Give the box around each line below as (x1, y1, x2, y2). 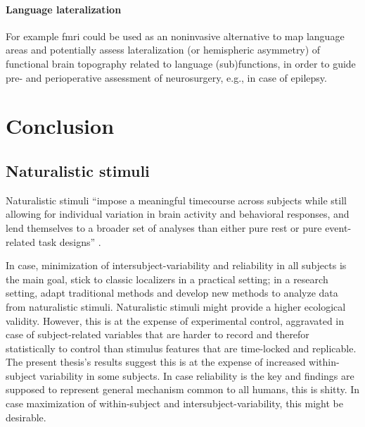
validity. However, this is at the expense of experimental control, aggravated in (6, 313, 345, 328)
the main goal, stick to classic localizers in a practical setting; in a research (6, 271, 328, 286)
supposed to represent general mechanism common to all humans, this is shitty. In (6, 382, 360, 397)
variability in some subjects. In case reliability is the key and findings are (39, 368, 354, 383)
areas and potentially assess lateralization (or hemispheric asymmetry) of (6, 42, 321, 57)
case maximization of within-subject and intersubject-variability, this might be (6, 396, 343, 411)
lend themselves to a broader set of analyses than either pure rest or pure (6, 220, 322, 235)
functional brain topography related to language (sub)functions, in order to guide (6, 56, 356, 70)
